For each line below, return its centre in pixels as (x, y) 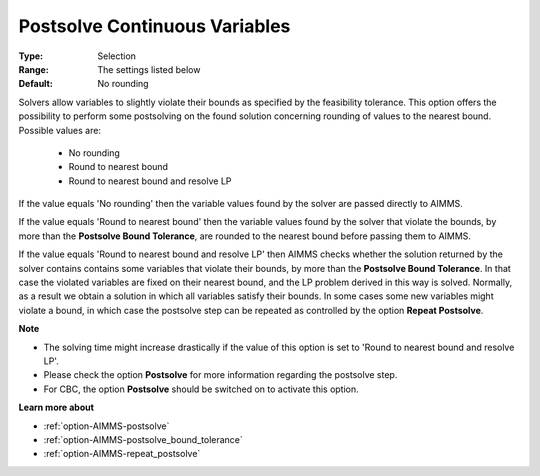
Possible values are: (60, 130)
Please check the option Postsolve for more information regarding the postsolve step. (220, 375)
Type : (31, 56)
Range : (33, 69)
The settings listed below (149, 69)
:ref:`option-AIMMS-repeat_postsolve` (122, 454)
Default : (36, 84)
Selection (117, 56)
